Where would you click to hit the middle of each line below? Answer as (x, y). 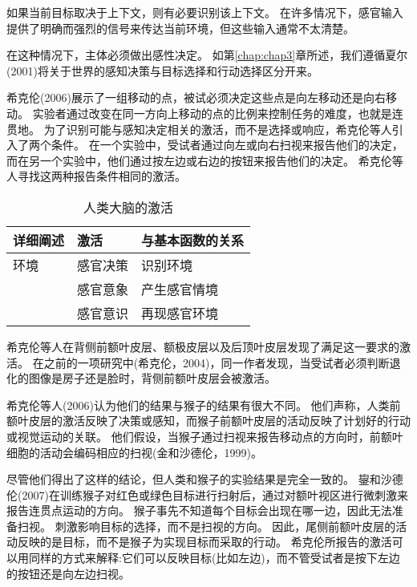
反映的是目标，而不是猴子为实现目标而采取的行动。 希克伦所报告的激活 (204, 542)
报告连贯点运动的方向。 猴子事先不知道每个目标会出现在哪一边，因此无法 (199, 510)
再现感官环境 (180, 313)
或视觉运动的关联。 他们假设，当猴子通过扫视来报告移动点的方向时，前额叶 (205, 436)
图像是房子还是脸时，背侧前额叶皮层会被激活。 (152, 378)
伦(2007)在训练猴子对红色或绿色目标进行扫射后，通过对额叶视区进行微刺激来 (207, 494)
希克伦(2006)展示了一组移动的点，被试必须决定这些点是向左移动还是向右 (196, 97)
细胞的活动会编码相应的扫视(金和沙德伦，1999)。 (134, 452)
